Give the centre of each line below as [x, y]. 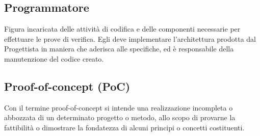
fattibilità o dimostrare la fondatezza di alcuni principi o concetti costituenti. [124, 127]
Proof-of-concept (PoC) [67, 86]
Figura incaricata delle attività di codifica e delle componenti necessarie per [122, 29]
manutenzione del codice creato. [54, 58]
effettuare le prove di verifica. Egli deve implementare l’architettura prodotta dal [130, 38]
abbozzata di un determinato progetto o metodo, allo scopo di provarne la [120, 117]
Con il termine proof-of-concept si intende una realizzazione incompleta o [119, 107]
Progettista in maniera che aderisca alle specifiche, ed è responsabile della [119, 49]
